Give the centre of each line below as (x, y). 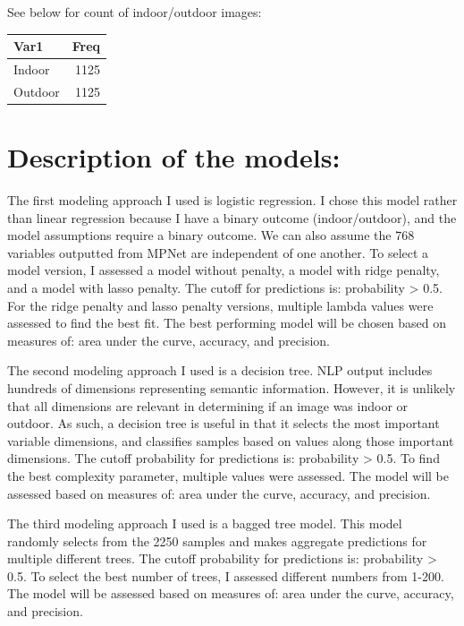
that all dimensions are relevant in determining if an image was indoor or (208, 405)
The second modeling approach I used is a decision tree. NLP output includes (220, 370)
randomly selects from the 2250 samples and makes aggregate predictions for (217, 540)
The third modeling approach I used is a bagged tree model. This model (205, 523)
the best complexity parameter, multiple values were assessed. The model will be (228, 475)
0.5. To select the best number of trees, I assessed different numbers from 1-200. (226, 575)
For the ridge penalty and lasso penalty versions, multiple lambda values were (220, 305)
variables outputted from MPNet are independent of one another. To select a (218, 252)
